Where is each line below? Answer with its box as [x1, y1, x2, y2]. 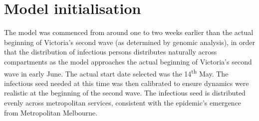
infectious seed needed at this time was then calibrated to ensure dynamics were [4, 77, 249, 88]
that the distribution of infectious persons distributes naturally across [4, 46, 217, 57]
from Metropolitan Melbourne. [4, 107, 98, 117]
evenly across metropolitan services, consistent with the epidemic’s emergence [4, 97, 242, 107]
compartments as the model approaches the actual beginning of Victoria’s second [4, 56, 252, 66]
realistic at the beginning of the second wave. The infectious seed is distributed [4, 87, 246, 98]
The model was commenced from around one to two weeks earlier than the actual [4, 27, 254, 37]
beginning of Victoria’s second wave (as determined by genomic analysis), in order [4, 36, 255, 47]
